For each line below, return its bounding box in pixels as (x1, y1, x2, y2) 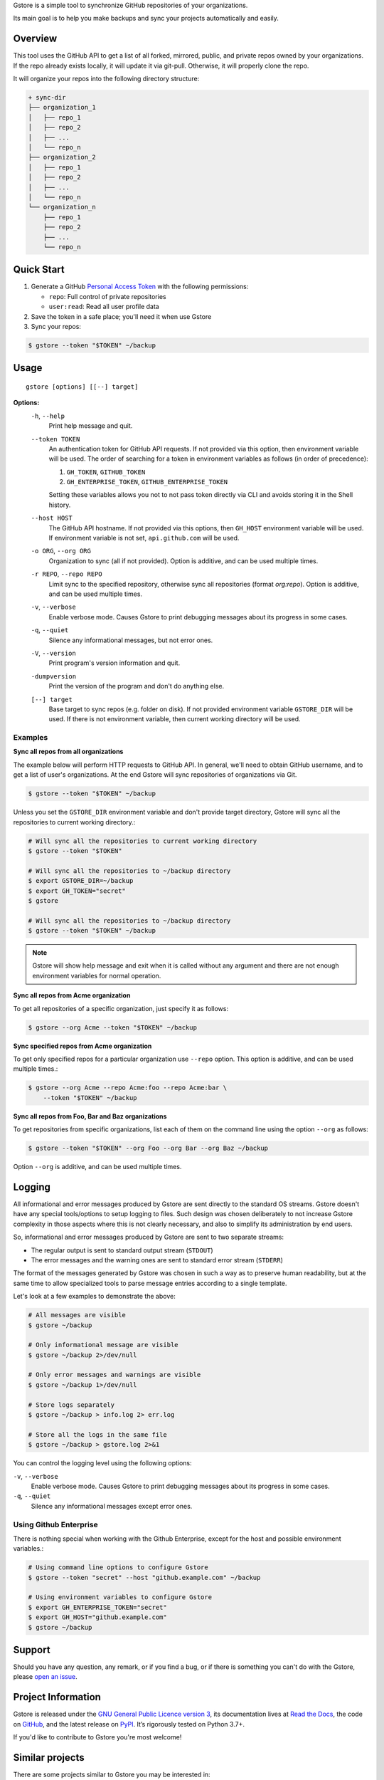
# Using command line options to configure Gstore (28, 1564, 209, 1571)
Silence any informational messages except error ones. (31, 1502, 193, 1510)
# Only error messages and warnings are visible (28, 1371, 201, 1379)
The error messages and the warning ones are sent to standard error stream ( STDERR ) (31, 1255, 284, 1264)
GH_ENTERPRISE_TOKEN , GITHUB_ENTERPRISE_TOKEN (66, 478, 228, 486)
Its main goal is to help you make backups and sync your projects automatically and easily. (13, 14, 279, 23)
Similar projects (13, 1752, 85, 1764)
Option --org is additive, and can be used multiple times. (13, 1163, 182, 1171)
